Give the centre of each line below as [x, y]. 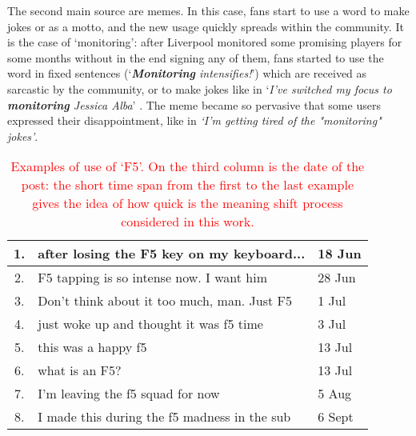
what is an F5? [80, 370]
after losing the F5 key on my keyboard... [172, 254]
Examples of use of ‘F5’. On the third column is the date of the [188, 166]
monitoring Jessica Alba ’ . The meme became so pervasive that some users [194, 104]
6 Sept [336, 417]
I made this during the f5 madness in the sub [164, 417]
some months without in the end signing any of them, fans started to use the [196, 57]
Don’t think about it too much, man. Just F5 [165, 301]
